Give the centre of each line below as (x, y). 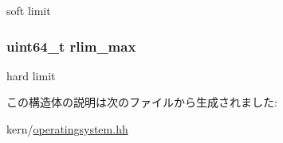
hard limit (31, 75)
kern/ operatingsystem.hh (67, 129)
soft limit (29, 10)
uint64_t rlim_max (71, 46)
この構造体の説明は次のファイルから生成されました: (142, 102)
